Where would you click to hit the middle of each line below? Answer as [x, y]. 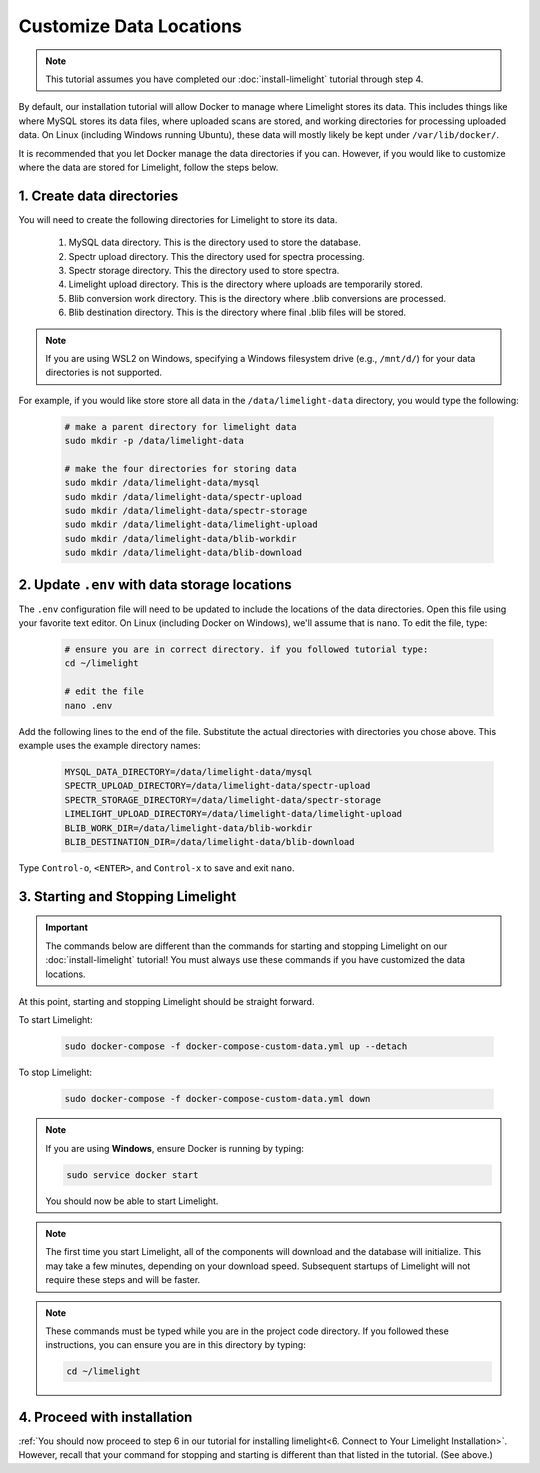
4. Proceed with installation [105, 1416]
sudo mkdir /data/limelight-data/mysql [162, 483]
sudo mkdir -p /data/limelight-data [154, 441]
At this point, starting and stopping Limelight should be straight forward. [166, 1001]
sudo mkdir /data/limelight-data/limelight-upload [191, 524]
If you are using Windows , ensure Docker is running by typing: [175, 1148]
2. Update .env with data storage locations [155, 584]
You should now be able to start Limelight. [132, 1201]
